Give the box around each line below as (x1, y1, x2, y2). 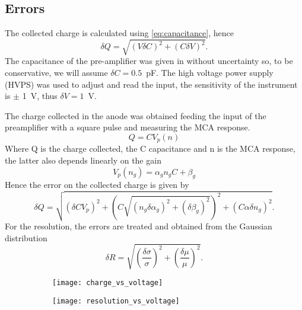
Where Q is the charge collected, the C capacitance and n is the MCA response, (5, 142, 295, 155)
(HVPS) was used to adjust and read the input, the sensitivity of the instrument (5, 78, 298, 90)
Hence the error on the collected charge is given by (5, 178, 189, 191)
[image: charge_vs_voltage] (52, 278, 163, 287)
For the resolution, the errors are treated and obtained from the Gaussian (5, 220, 272, 232)
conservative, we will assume (5, 66, 108, 78)
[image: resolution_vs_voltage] (52, 296, 180, 305)
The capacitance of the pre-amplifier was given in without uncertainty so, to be (5, 55, 293, 67)
